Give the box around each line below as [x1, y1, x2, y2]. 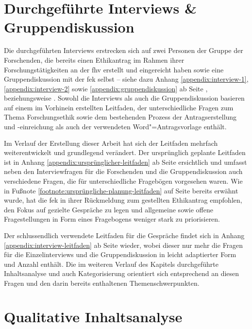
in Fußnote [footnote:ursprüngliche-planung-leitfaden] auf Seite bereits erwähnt [4, 185, 238, 195]
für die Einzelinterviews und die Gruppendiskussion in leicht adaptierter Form [4, 249, 236, 260]
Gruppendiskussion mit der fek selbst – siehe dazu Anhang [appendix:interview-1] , [4, 74, 249, 84]
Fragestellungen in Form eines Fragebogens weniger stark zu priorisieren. [4, 214, 220, 224]
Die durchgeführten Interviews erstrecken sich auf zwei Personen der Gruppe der [4, 45, 243, 55]
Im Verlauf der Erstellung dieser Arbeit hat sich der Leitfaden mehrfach [4, 138, 218, 148]
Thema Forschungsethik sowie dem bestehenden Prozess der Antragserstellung [4, 112, 237, 122]
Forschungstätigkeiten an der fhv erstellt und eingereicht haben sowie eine [4, 64, 224, 74]
